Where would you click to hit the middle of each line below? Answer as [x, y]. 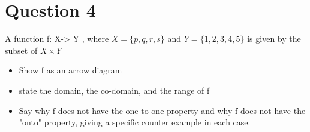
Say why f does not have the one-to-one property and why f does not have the [162, 110]
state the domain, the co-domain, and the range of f [114, 90]
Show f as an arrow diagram [70, 70]
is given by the [274, 39]
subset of [21, 50]
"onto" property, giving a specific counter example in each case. [135, 122]
